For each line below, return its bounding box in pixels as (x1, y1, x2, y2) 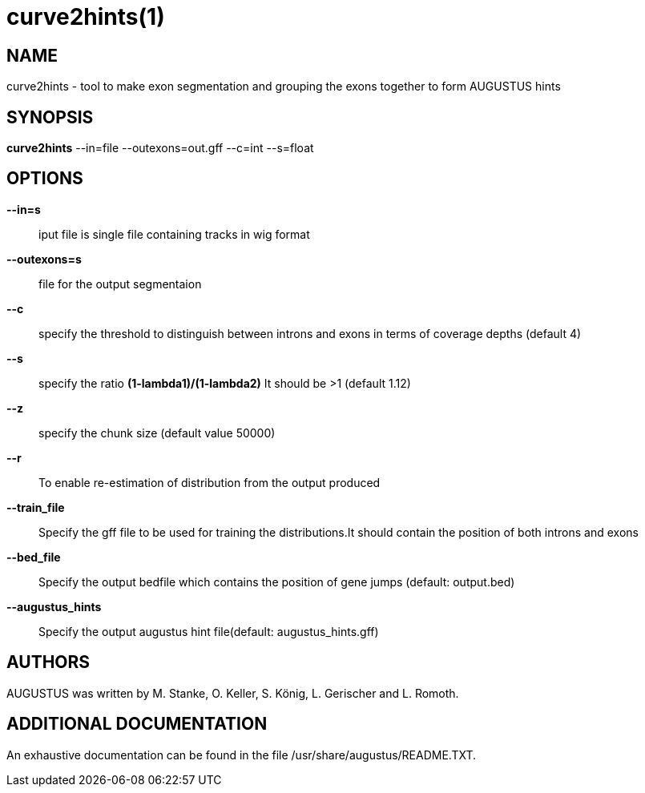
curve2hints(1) (6, 3, 165, 30)
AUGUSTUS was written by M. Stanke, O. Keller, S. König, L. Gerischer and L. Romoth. (6, 686, 459, 700)
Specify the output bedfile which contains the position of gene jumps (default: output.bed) (38, 574, 515, 589)
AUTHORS (6, 652, 91, 673)
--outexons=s (6, 252, 82, 266)
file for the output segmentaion (38, 276, 202, 291)
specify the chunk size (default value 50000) (38, 425, 276, 440)
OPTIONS (6, 168, 83, 189)
